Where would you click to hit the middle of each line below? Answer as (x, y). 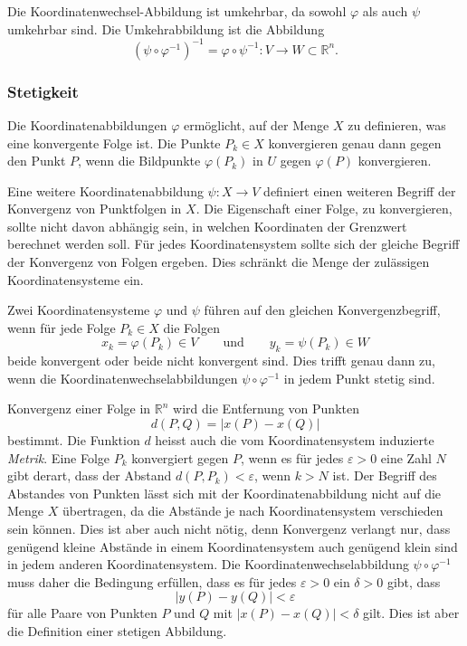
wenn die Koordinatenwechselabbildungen (123, 378)
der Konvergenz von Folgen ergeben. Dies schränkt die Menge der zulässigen (219, 262)
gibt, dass (414, 581)
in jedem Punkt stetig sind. (359, 378)
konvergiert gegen (180, 457)
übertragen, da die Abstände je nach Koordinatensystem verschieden (253, 511)
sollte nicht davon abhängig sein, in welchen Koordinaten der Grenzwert (207, 226)
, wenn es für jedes (292, 457)
